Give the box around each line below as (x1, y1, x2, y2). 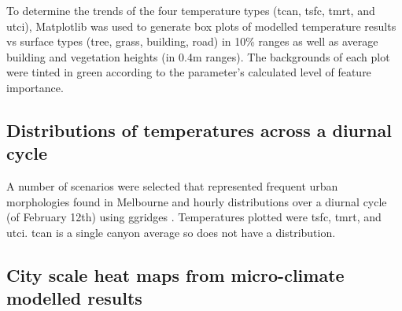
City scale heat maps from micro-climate (6, 262, 345, 287)
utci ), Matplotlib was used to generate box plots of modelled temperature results (6, 17, 396, 34)
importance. (6, 79, 64, 95)
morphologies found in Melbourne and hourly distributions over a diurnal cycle (6, 193, 387, 209)
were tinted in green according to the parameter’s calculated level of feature (6, 64, 371, 80)
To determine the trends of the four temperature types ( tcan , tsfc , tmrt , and (6, 2, 375, 18)
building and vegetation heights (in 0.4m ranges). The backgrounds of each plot (6, 48, 390, 65)
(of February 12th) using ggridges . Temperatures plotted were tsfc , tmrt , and (6, 209, 382, 225)
